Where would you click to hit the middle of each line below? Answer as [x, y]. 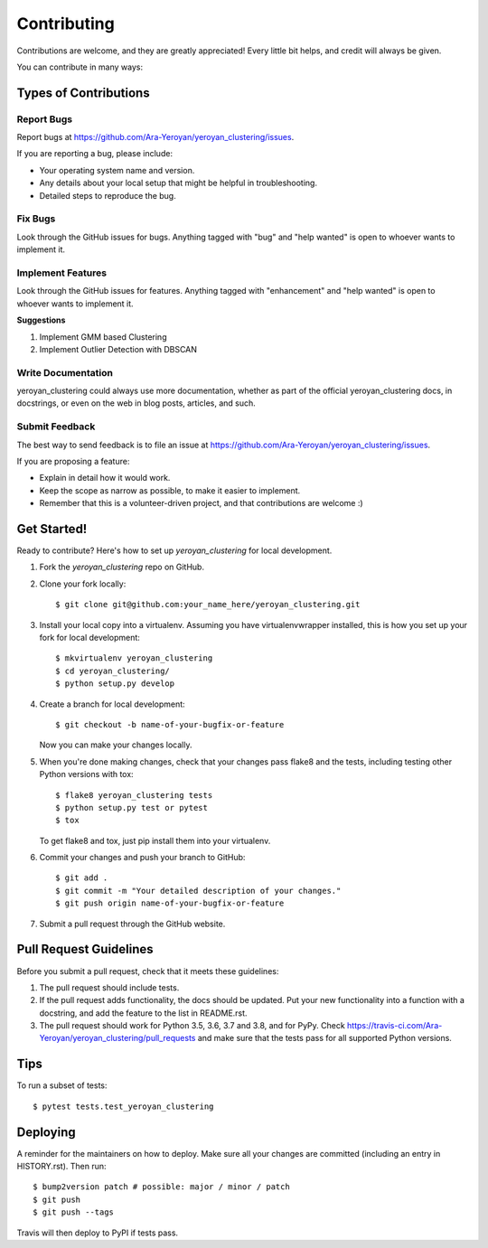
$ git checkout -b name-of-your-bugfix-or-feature [170, 724]
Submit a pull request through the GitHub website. [132, 924]
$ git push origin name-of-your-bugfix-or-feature [170, 903]
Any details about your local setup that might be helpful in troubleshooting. [178, 183]
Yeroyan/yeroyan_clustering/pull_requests [117, 1038]
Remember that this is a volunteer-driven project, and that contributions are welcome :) [201, 503]
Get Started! [52, 529]
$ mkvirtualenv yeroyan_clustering [134, 658]
